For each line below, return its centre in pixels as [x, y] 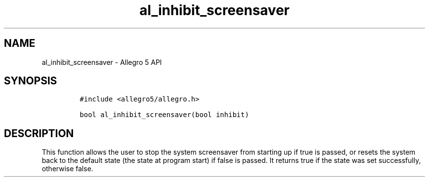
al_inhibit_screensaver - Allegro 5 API [102, 62]
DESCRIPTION [39, 133]
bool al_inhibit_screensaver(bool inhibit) [164, 115]
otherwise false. [68, 169]
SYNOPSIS [31, 81]
